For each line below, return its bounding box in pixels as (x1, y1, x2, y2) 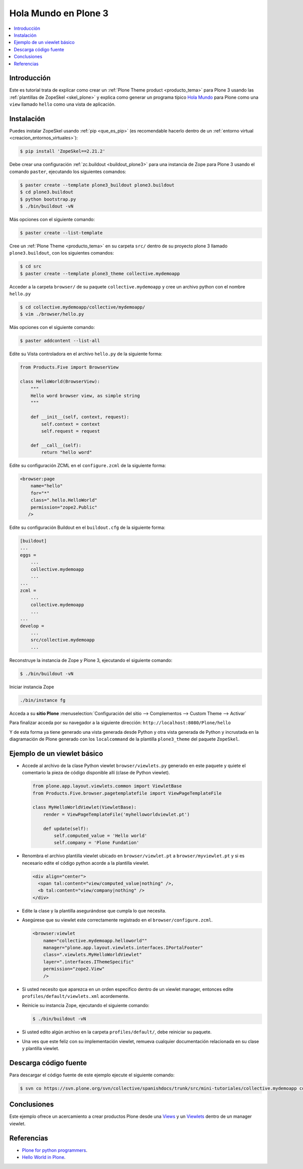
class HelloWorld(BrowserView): (20, 379, 100, 385)
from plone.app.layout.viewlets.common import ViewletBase (32, 783, 182, 789)
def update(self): (43, 825, 89, 831)
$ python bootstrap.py (20, 196, 76, 202)
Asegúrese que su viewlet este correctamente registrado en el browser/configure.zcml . (22, 917, 213, 923)
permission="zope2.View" (43, 966, 105, 972)
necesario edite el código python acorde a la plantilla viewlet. (22, 860, 149, 866)
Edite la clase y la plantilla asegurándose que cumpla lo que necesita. (22, 907, 167, 913)
